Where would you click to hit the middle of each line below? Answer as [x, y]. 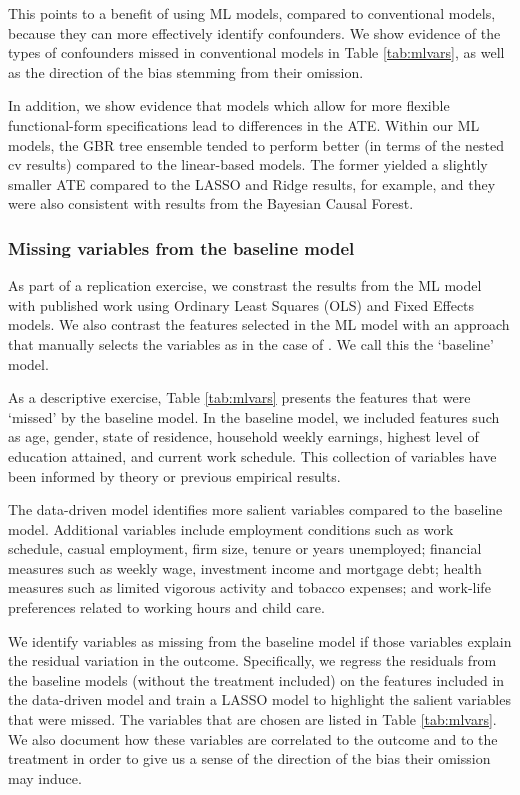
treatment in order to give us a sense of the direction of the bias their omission [249, 758]
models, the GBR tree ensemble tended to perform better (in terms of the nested [256, 144]
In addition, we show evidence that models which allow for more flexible [229, 105]
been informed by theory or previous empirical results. [174, 475]
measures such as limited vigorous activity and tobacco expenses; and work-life [249, 587]
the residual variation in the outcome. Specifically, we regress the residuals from [252, 660]
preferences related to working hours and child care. [166, 607]
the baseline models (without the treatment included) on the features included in [256, 679]
